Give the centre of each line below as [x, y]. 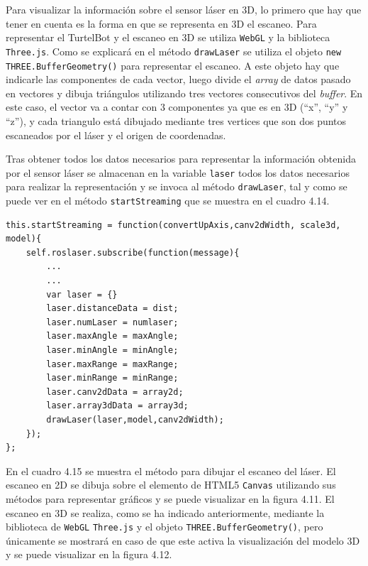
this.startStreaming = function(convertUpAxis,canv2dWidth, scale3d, [173, 225]
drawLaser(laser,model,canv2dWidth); [135, 420]
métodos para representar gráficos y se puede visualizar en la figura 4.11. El [170, 499]
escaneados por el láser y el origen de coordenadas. [116, 135]
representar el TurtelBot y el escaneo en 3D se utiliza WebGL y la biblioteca [168, 37]
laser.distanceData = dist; [112, 309]
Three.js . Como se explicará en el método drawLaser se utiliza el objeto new [174, 51]
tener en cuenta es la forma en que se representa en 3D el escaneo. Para [161, 23]
